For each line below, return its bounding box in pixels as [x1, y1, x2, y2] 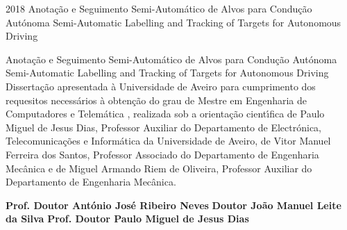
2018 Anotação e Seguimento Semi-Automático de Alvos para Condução [6, 1, 312, 15]
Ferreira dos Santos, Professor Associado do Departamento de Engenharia [6, 147, 319, 161]
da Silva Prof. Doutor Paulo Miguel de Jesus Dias [6, 211, 249, 226]
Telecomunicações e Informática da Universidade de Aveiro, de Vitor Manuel [6, 133, 331, 148]
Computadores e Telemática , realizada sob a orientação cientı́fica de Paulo [6, 106, 325, 121]
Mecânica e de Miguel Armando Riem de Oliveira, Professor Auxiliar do [6, 161, 312, 175]
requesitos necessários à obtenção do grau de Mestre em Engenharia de [6, 92, 307, 107]
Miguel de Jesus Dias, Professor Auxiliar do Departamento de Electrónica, [6, 120, 321, 134]
